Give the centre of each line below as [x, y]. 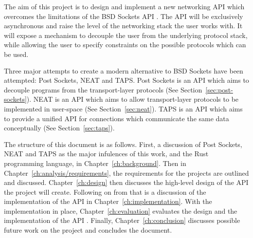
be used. [16, 54]
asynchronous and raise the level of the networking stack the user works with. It [123, 26]
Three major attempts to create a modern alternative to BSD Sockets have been [124, 70]
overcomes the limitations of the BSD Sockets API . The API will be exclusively [124, 16]
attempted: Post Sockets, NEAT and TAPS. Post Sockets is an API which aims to [126, 80]
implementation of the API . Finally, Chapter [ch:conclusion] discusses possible [122, 220]
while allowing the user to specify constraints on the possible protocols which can [125, 45]
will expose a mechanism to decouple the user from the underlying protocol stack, [126, 35]
